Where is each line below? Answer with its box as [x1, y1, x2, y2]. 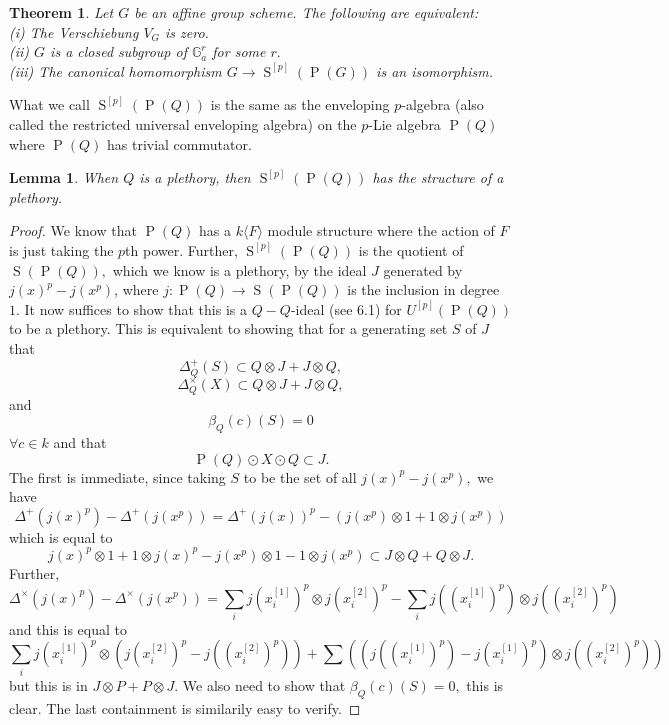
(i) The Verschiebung [9, 21, 139, 42]
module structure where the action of [267, 220, 495, 241]
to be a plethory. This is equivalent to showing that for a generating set [9, 318, 448, 339]
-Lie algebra [368, 113, 441, 134]
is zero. [165, 21, 209, 42]
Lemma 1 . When [9, 167, 119, 188]
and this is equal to [9, 618, 127, 639]
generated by [383, 259, 463, 280]
